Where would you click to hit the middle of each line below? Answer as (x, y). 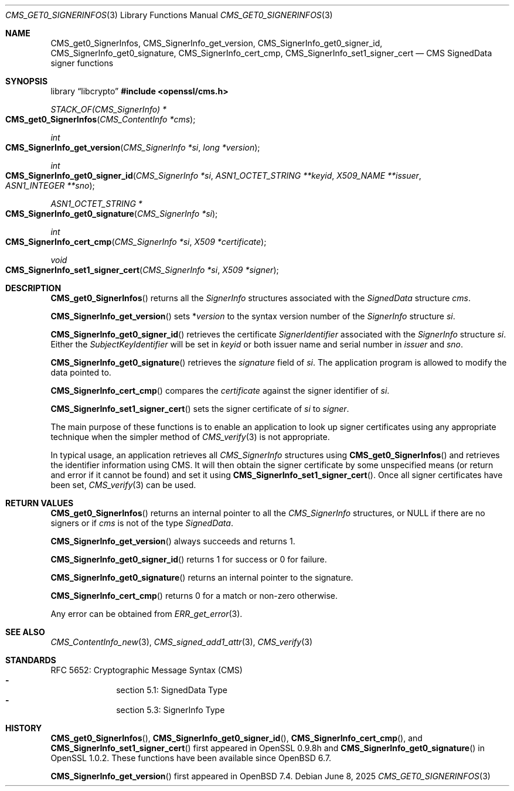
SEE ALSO (25, 632)
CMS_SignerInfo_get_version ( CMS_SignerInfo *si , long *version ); (133, 147)
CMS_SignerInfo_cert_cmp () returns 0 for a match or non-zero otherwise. (194, 596)
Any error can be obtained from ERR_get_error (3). (147, 614)
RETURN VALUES (40, 503)
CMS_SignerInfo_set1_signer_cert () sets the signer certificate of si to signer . (200, 409)
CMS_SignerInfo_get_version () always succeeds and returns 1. (173, 541)
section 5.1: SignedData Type (172, 690)
